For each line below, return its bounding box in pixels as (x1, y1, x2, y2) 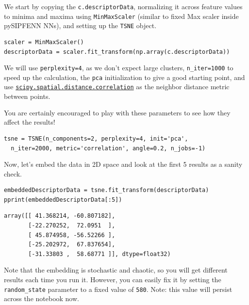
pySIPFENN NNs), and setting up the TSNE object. (4, 20, 157, 31)
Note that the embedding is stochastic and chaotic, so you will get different (4, 265, 228, 275)
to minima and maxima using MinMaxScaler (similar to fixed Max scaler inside (4, 11, 239, 21)
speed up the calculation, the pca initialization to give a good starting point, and (4, 72, 245, 82)
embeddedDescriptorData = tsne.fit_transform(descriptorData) (4, 187, 209, 194)
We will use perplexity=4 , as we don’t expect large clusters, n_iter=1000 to (4, 63, 233, 73)
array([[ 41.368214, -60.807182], (4, 212, 116, 220)
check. (4, 168, 22, 178)
